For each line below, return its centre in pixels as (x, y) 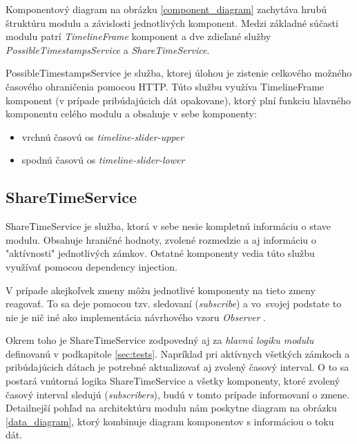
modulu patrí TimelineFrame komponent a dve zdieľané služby (138, 36)
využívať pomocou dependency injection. (91, 266)
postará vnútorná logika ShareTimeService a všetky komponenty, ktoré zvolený (173, 381)
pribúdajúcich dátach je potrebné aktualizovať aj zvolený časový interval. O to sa (177, 367)
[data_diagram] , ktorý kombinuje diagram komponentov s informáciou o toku (170, 421)
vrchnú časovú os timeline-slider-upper (103, 136)
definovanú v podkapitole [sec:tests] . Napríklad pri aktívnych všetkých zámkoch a (178, 353)
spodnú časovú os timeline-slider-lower (103, 160)
